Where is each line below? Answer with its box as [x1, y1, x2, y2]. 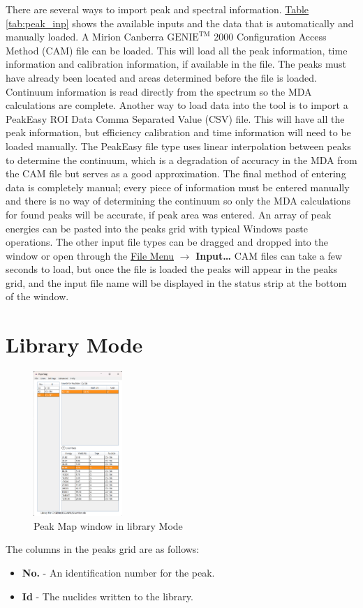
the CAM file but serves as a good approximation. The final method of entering [6, 166, 346, 181]
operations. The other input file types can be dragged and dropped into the [6, 235, 328, 249]
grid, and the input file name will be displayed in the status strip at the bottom [6, 275, 347, 290]
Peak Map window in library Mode [34, 518, 183, 533]
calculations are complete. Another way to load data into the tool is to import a [6, 98, 348, 112]
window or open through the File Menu [6, 248, 175, 262]
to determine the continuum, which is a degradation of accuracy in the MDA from [6, 152, 357, 167]
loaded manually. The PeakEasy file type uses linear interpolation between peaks [6, 138, 351, 153]
